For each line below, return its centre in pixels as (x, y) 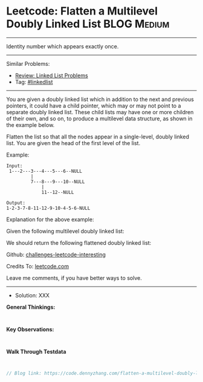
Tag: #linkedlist (34, 82)
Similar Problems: (28, 63)
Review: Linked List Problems (52, 75)
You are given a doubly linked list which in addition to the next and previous (100, 99)
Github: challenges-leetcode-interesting (56, 254)
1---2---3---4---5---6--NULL (46, 171)
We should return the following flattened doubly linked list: (79, 242)
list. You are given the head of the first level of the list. (73, 143)
